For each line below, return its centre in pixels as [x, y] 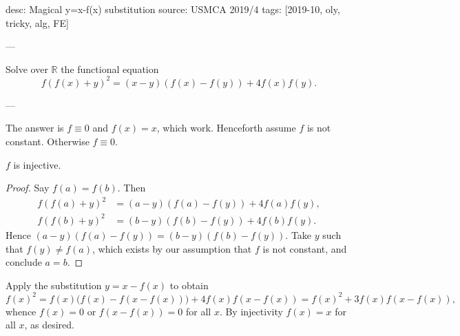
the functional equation [110, 69]
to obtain [189, 285]
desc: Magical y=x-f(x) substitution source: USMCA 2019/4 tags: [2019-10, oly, [173, 9]
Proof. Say [28, 188]
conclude [24, 262]
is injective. [37, 164]
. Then [132, 188]
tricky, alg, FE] [37, 22]
